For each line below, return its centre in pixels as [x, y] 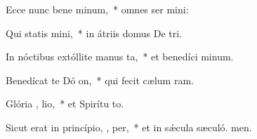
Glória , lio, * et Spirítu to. [65, 104]
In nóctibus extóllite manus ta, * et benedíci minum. [120, 57]
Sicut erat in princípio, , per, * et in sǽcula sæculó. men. [129, 127]
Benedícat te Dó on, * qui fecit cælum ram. [100, 80]
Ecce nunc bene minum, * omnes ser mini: [97, 9]
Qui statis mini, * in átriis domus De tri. [94, 33]
